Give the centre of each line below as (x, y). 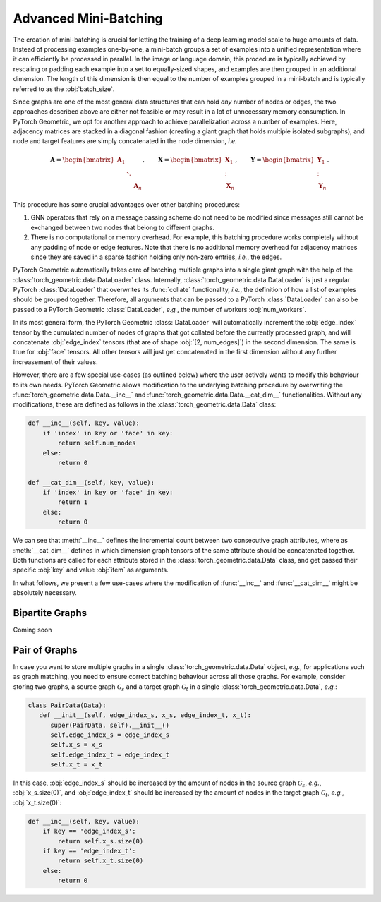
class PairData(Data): (67, 705)
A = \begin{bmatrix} (82, 160)
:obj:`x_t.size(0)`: (37, 802)
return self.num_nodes (97, 443)
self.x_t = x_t (77, 765)
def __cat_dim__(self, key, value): (91, 482)
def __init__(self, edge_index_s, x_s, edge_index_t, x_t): (145, 715)
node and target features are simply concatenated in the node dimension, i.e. (125, 141)
